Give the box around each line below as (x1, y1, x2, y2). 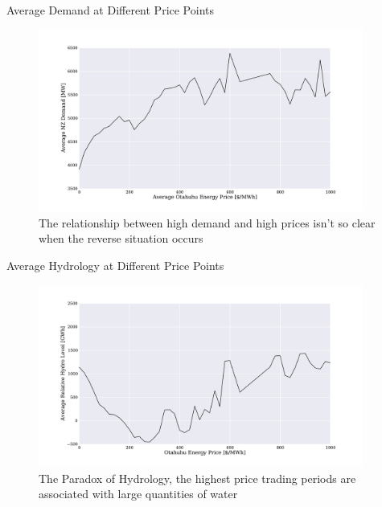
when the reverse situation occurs (39, 230, 203, 247)
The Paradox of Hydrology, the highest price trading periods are (39, 469, 356, 486)
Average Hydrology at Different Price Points (6, 256, 224, 273)
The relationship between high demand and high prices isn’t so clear (39, 214, 376, 231)
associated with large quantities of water (39, 485, 238, 502)
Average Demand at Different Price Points (6, 2, 215, 18)
